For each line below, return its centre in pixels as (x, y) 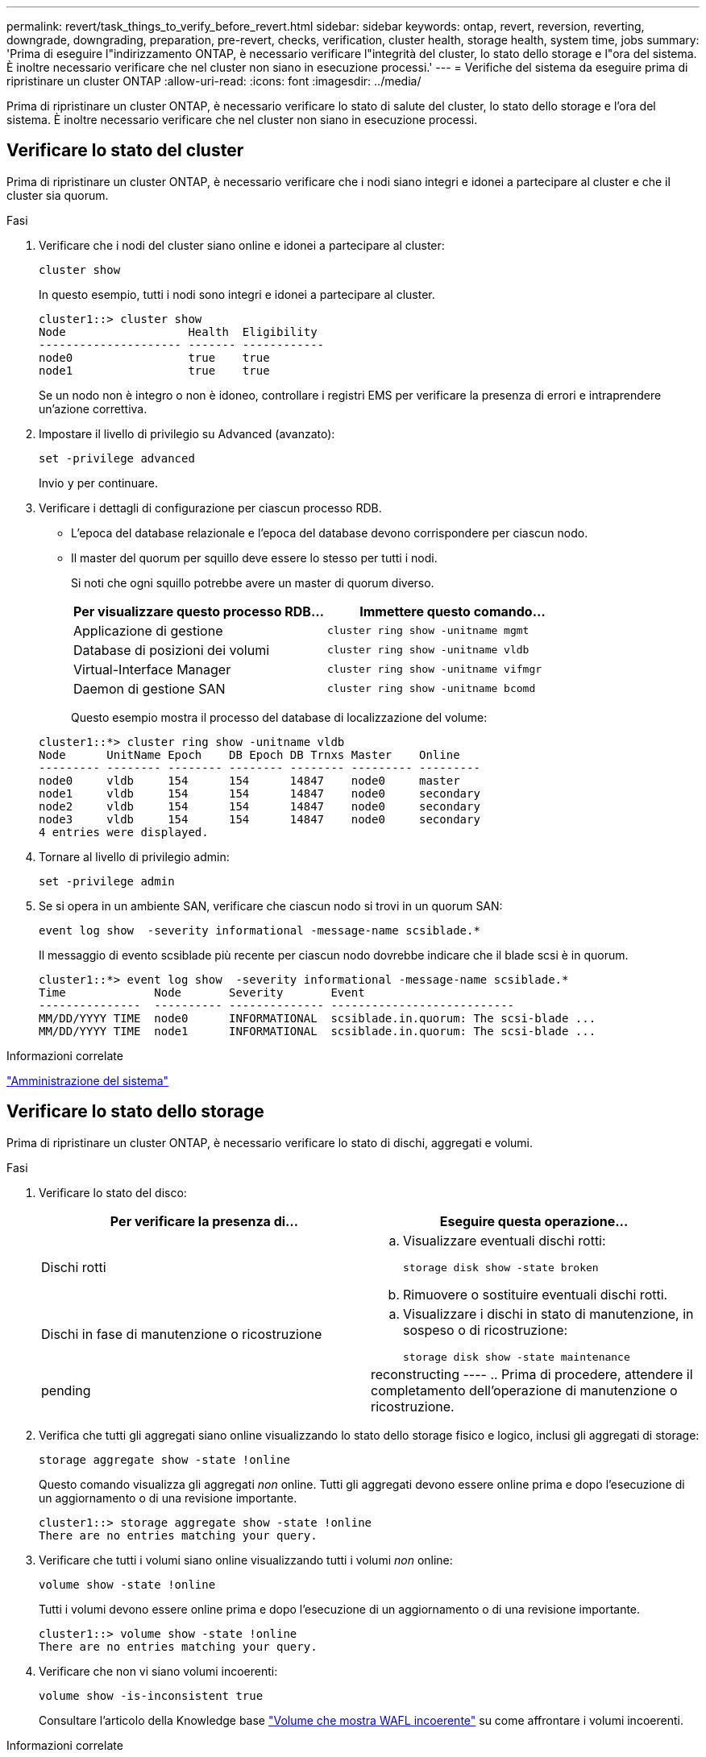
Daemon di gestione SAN (150, 688)
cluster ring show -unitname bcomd (431, 689)
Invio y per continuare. (99, 483)
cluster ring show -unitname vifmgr (434, 669)
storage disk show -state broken (501, 1267)
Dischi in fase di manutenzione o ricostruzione (182, 1334)
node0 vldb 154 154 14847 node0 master (249, 780)
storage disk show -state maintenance (517, 1357)
